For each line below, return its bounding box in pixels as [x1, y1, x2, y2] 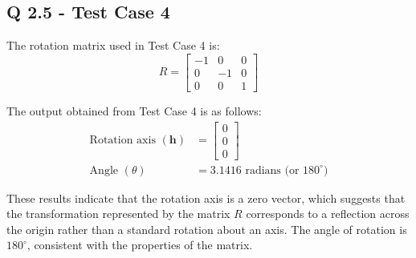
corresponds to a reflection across [246, 205, 410, 222]
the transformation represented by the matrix [6, 205, 230, 222]
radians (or [245, 164, 300, 176]
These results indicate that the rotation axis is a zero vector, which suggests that [6, 189, 406, 206]
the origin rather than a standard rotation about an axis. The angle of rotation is [6, 220, 407, 237]
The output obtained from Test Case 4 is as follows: [6, 102, 262, 119]
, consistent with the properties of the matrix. [27, 236, 253, 253]
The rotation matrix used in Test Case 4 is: [6, 37, 220, 54]
